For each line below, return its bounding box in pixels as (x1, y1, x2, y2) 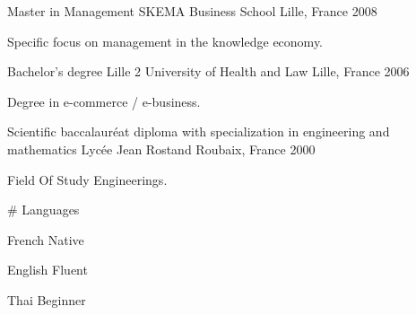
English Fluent (7, 260, 88, 279)
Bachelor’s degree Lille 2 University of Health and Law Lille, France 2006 (7, 62, 410, 81)
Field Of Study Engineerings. (7, 170, 168, 188)
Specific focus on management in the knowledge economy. (7, 31, 324, 50)
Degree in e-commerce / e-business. (7, 92, 201, 110)
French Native (7, 230, 84, 249)
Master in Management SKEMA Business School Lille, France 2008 (7, 2, 377, 20)
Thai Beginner (7, 290, 86, 309)
